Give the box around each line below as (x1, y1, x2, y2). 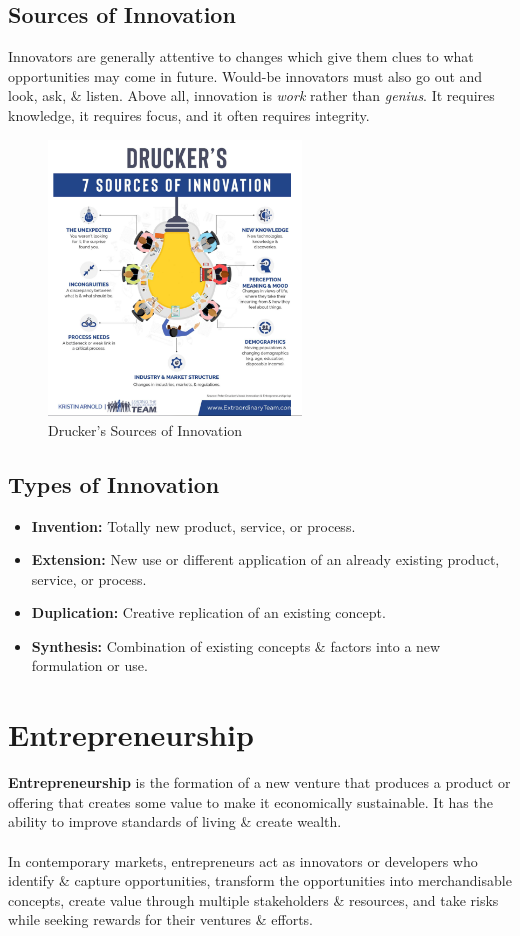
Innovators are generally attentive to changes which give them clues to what (8, 46, 474, 67)
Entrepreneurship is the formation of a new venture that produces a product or (8, 772, 511, 793)
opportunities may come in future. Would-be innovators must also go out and (8, 65, 483, 86)
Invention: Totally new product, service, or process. (31, 515, 356, 536)
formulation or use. (31, 655, 148, 676)
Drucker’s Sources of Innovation (48, 419, 243, 440)
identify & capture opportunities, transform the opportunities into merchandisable (8, 870, 512, 891)
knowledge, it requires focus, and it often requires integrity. (8, 104, 370, 125)
